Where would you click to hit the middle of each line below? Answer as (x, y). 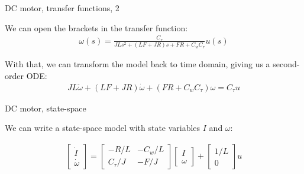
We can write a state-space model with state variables (103, 128)
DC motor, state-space (46, 108)
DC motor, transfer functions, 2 (62, 8)
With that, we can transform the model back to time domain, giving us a (138, 64)
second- (286, 64)
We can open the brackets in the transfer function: (96, 27)
